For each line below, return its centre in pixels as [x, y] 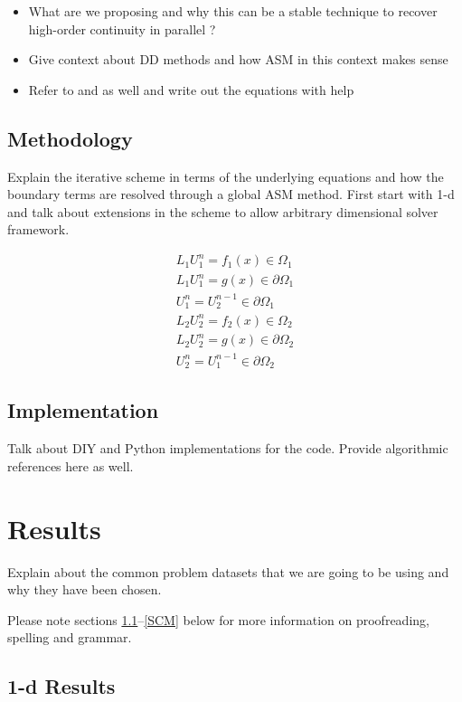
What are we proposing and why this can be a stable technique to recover [233, 11]
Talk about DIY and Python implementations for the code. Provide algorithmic [228, 448]
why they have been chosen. [85, 589]
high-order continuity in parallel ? [122, 28]
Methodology [70, 138]
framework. [38, 229]
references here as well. [71, 465]
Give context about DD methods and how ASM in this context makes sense [238, 59]
